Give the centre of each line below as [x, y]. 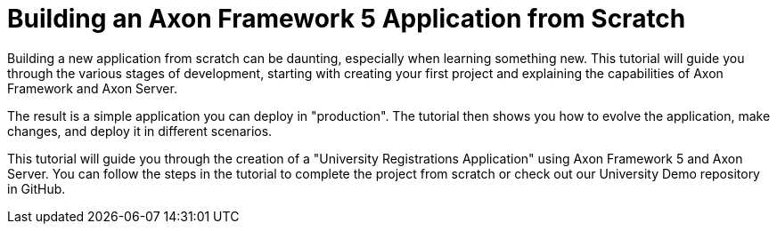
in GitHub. [37, 188]
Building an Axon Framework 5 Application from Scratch [347, 19]
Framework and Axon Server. [92, 88]
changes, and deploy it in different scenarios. [140, 131]
